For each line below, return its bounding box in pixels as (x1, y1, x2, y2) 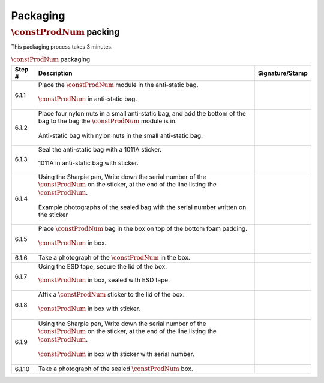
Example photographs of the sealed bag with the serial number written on (38, 203, 247, 211)
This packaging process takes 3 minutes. (11, 43, 113, 50)
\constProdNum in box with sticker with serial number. (38, 349, 194, 358)
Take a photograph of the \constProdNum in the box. (38, 254, 190, 262)
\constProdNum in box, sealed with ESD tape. (38, 276, 170, 284)
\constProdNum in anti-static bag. (38, 95, 137, 103)
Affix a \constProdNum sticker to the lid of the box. (38, 291, 185, 299)
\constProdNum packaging (11, 55, 90, 63)
